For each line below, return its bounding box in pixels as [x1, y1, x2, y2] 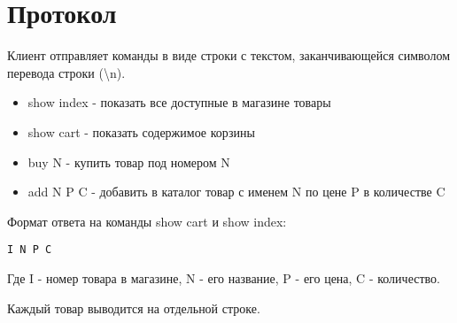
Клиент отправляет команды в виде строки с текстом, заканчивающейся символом [7, 46, 451, 65]
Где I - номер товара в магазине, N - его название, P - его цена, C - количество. [7, 268, 440, 287]
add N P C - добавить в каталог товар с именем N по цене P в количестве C [27, 182, 445, 201]
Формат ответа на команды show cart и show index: [7, 211, 287, 230]
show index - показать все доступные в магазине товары [27, 93, 331, 112]
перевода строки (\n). [7, 63, 126, 81]
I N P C [7, 243, 52, 257]
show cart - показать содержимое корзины [27, 122, 255, 141]
